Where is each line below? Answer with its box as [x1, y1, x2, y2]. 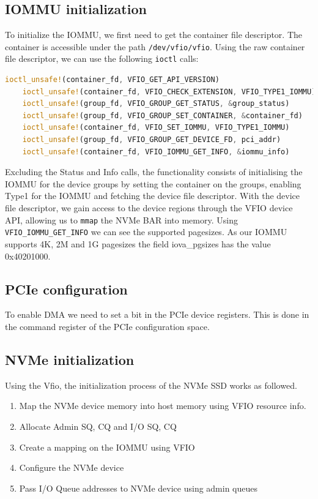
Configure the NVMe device [19, 461, 124, 474]
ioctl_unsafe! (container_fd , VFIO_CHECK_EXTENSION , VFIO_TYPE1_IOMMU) [22, 87, 316, 96]
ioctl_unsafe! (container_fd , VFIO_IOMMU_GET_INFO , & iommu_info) [22, 147, 290, 156]
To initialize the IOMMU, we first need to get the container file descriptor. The [5, 28, 303, 41]
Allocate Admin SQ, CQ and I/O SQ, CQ [19, 419, 177, 432]
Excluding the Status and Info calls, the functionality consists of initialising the [5, 165, 303, 178]
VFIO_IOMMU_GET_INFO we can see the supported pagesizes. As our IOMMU [5, 225, 287, 238]
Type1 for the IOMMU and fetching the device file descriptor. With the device [5, 189, 300, 202]
